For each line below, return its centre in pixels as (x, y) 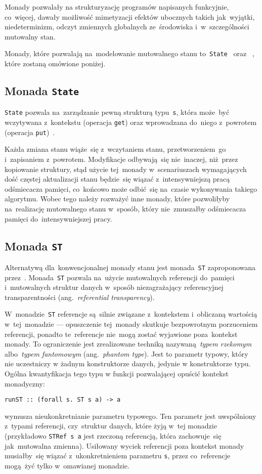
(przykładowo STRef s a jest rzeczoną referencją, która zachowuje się (113, 436)
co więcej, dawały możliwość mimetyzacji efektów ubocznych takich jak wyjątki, (130, 16)
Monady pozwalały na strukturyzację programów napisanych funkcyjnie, (117, 7)
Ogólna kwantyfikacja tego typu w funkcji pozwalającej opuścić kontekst (117, 374)
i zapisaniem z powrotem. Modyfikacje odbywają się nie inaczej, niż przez (121, 159)
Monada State (42, 91)
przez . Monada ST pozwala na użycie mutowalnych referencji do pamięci (120, 277)
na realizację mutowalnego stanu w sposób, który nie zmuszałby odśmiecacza (125, 208)
